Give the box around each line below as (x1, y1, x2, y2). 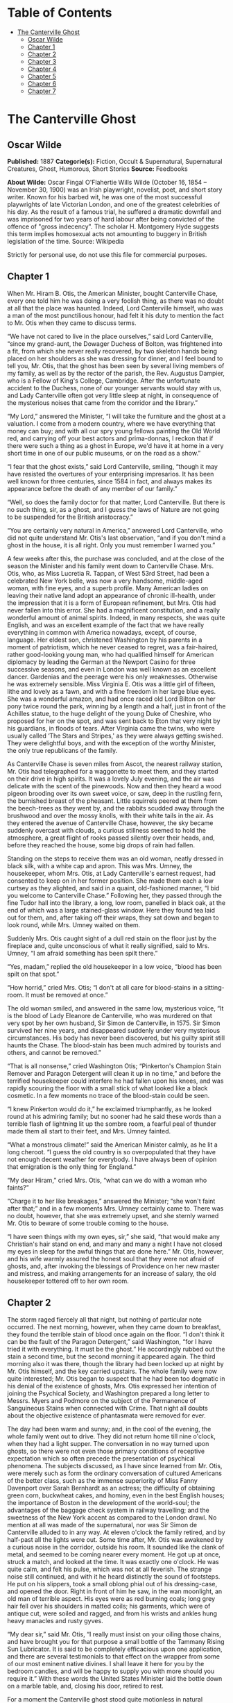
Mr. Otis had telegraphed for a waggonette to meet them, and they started (7, 767, 218, 775)
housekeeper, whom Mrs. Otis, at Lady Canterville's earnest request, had (7, 869, 216, 877)
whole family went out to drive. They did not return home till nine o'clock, (7, 1432, 216, 1440)
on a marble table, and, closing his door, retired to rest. (7, 1681, 164, 1690)
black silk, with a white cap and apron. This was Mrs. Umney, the (7, 861, 193, 870)
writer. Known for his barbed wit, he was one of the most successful (7, 192, 202, 201)
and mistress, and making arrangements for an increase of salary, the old (7, 1269, 216, 1277)
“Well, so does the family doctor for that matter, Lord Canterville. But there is (7, 498, 225, 506)
